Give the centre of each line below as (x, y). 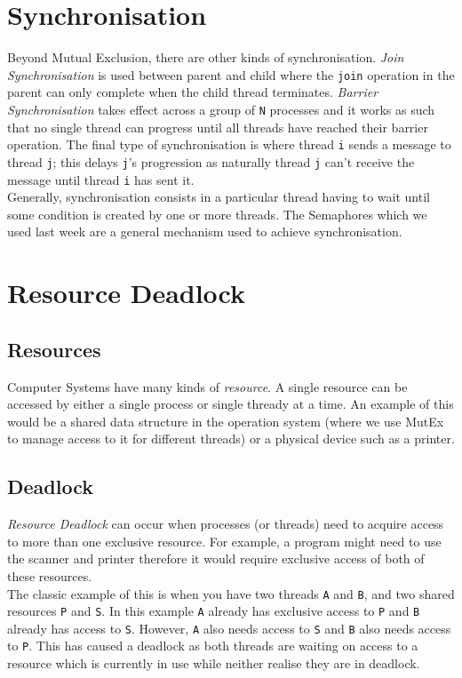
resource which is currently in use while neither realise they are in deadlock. (214, 663)
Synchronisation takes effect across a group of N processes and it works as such (221, 109)
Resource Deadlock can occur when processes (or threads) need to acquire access (226, 524)
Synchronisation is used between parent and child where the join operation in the (231, 74)
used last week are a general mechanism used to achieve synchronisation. (205, 231)
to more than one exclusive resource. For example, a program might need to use (224, 541)
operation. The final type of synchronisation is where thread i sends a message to (229, 144)
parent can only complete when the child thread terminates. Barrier (193, 92)
